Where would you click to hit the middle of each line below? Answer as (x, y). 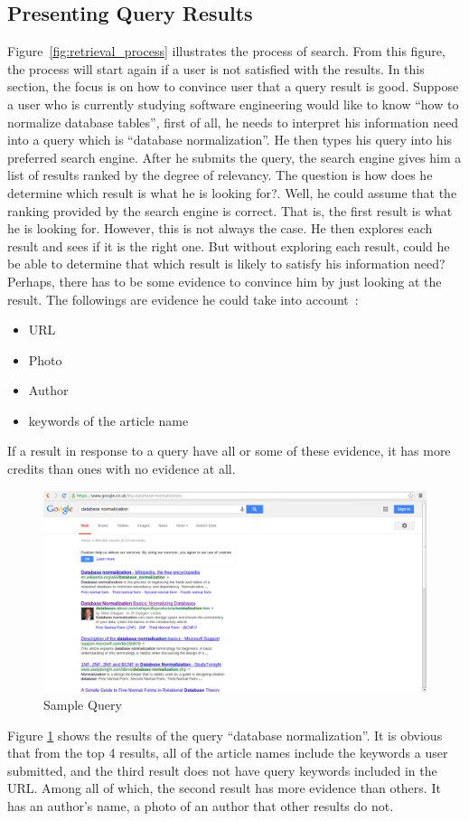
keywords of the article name (108, 420)
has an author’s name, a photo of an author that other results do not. (201, 806)
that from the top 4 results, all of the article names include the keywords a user (228, 753)
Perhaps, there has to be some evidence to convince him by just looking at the (225, 281)
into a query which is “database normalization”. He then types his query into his (230, 140)
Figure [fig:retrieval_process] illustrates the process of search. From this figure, (226, 51)
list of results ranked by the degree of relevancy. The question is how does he (220, 175)
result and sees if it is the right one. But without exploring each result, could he (229, 245)
